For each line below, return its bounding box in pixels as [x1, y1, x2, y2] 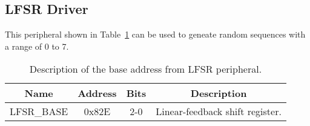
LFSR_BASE [10, 104, 68, 119]
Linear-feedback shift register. [156, 104, 282, 119]
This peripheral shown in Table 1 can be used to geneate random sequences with [5, 28, 306, 41]
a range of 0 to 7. [5, 39, 69, 52]
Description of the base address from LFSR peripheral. [29, 62, 262, 76]
